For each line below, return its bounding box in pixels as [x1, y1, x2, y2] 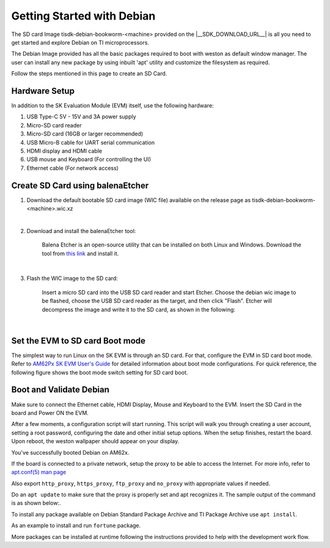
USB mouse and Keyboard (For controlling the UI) [26, 156, 152, 163]
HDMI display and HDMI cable [26, 147, 103, 154]
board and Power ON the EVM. [11, 409, 89, 416]
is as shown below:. [11, 499, 61, 507]
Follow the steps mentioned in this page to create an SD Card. [11, 70, 167, 78]
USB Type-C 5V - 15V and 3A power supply [26, 113, 137, 120]
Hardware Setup [11, 85, 75, 96]
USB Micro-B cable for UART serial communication [26, 139, 155, 146]
